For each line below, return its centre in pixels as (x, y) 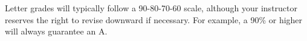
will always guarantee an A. (56, 31)
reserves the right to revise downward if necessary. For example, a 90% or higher (154, 19)
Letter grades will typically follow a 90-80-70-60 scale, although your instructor (151, 8)
